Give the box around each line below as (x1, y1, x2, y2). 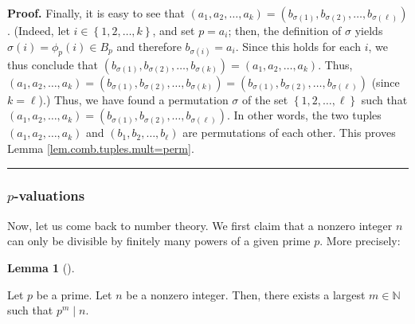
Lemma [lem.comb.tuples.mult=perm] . (7, 139, 194, 156)
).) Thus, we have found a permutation (38, 91, 229, 107)
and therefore (116, 37, 182, 54)
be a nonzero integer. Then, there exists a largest (126, 286, 366, 303)
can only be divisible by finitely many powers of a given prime (7, 232, 311, 249)
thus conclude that (7, 56, 99, 72)
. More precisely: (319, 232, 401, 249)
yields (354, 22, 383, 38)
